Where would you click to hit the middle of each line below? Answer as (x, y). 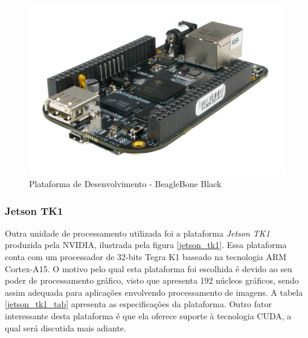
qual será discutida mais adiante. (66, 327)
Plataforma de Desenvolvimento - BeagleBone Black (125, 183)
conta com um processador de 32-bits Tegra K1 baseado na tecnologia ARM (146, 256)
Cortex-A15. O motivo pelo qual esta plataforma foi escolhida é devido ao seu (149, 268)
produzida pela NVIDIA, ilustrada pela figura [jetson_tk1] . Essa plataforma (146, 245)
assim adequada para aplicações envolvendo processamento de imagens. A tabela (154, 292)
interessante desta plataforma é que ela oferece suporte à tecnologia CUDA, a (148, 315)
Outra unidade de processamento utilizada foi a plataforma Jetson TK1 (137, 233)
